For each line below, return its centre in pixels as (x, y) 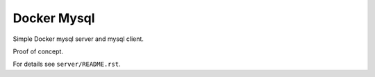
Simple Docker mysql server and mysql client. (78, 39)
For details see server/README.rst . (67, 64)
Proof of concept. (38, 51)
